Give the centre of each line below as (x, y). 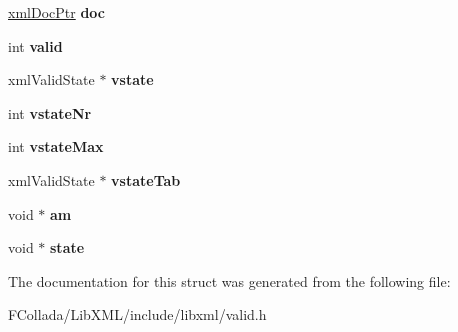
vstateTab (146, 179)
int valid (35, 45)
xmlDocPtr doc (56, 12)
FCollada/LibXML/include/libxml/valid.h (137, 314)
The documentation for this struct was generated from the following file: (229, 280)
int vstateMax (56, 146)
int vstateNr (50, 112)
